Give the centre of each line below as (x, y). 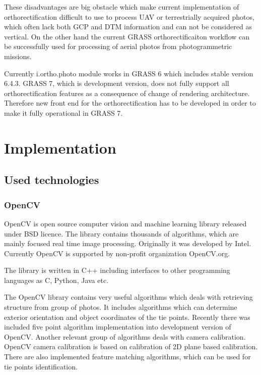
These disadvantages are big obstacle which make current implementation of (122, 7)
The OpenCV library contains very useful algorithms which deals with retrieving (128, 297)
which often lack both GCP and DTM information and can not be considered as (128, 27)
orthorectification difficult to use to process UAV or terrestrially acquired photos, (129, 16)
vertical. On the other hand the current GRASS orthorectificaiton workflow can (127, 36)
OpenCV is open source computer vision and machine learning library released (125, 223)
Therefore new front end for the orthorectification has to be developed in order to (130, 103)
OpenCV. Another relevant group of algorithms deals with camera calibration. (125, 336)
